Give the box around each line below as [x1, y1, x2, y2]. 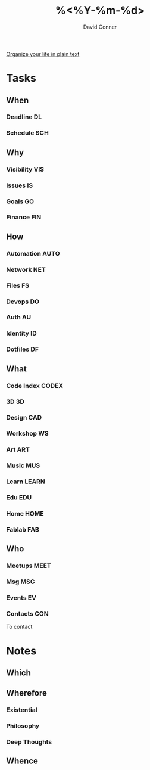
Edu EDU [6, 493, 32, 502]
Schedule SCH [6, 129, 49, 137]
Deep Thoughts [6, 738, 52, 746]
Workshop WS [6, 430, 49, 438]
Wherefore [6, 688, 48, 698]
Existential [6, 706, 37, 714]
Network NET [6, 265, 46, 274]
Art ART [6, 445, 30, 454]
